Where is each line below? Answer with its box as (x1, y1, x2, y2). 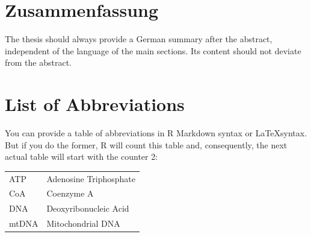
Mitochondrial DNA (46, 217, 120, 230)
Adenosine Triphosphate (46, 172, 136, 185)
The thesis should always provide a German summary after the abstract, (5, 33, 273, 45)
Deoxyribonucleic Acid (46, 202, 129, 215)
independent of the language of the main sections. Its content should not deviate (5, 44, 301, 57)
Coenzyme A (46, 187, 94, 200)
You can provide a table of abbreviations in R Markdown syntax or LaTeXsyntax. (5, 127, 307, 139)
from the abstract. (5, 56, 72, 69)
